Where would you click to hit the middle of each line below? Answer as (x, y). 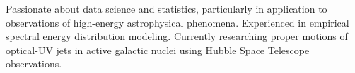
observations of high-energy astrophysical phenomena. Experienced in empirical (177, 22)
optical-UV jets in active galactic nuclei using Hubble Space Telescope (158, 49)
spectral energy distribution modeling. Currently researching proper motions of (177, 36)
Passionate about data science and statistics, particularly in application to (167, 8)
